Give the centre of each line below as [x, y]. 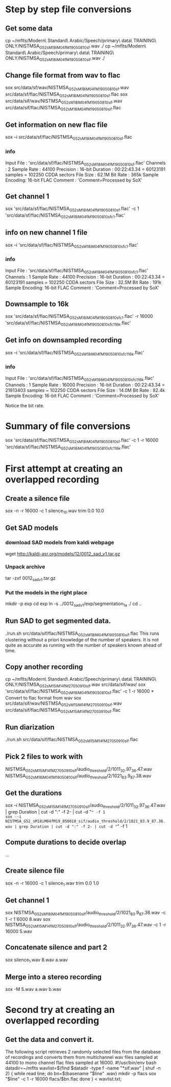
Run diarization [30, 727]
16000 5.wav [19, 931]
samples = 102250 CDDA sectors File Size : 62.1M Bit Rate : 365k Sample [82, 175]
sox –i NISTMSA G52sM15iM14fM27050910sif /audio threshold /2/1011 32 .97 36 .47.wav [86, 806]
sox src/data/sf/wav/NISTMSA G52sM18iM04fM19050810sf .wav [67, 88]
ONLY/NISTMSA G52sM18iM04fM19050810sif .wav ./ [55, 59]
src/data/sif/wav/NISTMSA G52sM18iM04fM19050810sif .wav [64, 102]
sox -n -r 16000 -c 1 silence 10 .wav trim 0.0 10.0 [55, 511]
